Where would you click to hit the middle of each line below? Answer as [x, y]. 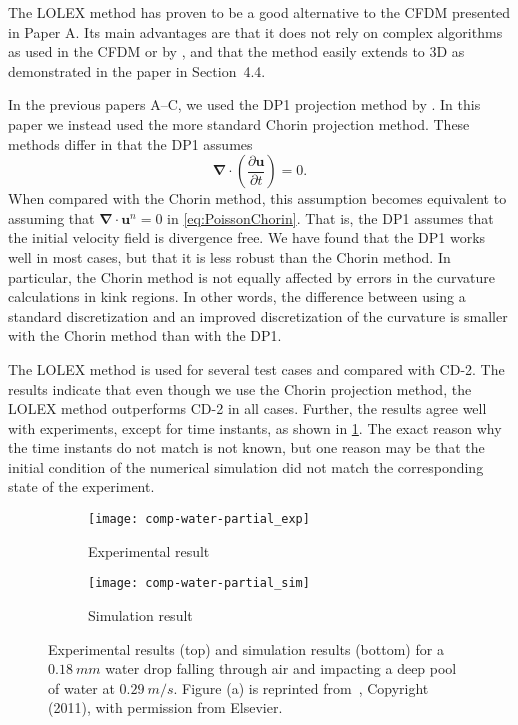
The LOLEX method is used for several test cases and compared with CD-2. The [256, 368]
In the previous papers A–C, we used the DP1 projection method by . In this [244, 104]
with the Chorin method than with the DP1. [145, 335]
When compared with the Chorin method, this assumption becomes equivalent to [257, 198]
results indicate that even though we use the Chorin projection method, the [240, 388]
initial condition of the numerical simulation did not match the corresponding [246, 466]
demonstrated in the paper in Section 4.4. [137, 70]
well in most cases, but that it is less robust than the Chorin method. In [229, 256]
